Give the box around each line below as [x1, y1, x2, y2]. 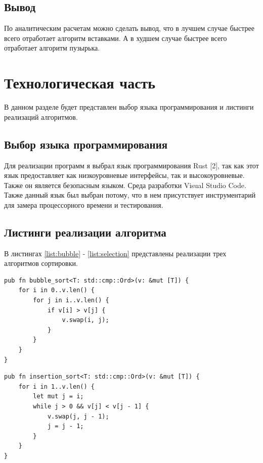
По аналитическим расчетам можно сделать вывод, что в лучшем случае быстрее [4, 23, 254, 33]
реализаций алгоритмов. [4, 111, 78, 122]
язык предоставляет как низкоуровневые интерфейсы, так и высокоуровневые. [4, 170, 245, 180]
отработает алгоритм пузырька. [4, 42, 100, 53]
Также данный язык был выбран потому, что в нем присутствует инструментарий [4, 190, 256, 200]
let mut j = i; [33, 393, 84, 400]
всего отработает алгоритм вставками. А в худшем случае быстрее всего [4, 32, 227, 43]
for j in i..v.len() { [33, 297, 109, 304]
